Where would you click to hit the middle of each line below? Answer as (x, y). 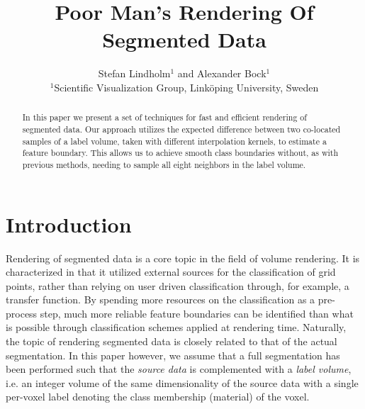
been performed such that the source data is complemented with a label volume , (179, 369)
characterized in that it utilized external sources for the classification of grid (171, 272)
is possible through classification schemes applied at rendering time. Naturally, (176, 327)
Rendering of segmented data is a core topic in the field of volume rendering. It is (183, 258)
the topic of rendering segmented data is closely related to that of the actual (172, 341)
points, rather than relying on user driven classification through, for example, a (178, 285)
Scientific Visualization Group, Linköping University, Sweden (186, 87)
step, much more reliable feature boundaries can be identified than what (197, 313)
